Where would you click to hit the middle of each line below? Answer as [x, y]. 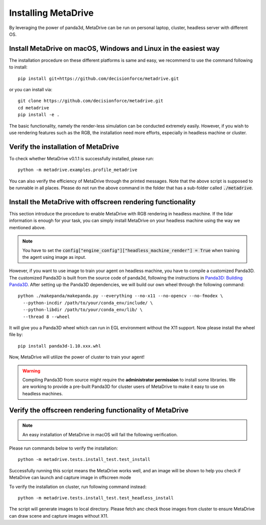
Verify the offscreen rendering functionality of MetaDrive [99, 410]
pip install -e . [39, 115]
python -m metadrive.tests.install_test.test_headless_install [96, 498]
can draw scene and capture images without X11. [59, 516]
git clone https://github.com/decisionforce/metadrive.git [91, 101]
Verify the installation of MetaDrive [64, 147]
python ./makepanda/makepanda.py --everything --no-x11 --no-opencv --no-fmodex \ [120, 296]
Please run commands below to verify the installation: [64, 448]
